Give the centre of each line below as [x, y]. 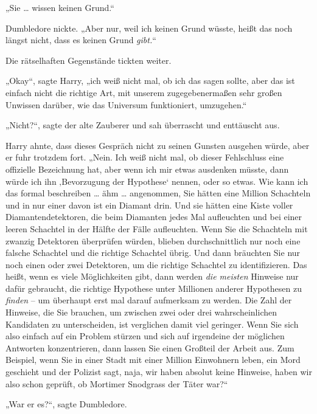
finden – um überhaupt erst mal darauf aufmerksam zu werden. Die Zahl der [149, 300]
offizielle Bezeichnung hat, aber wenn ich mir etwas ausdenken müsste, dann [147, 169]
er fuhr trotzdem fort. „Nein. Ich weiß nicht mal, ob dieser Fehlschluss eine [145, 157]
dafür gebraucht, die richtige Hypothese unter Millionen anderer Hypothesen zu [154, 288]
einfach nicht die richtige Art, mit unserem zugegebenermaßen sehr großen [144, 92]
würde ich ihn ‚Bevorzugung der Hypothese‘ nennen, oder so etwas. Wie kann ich [157, 181]
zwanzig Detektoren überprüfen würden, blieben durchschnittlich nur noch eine [153, 240]
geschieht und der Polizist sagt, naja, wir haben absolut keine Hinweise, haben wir [159, 372]
